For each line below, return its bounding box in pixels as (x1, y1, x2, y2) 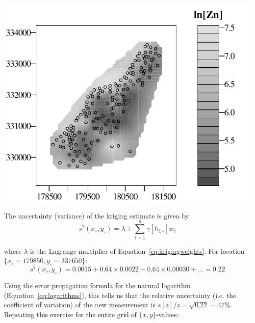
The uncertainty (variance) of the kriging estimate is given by (4, 210, 189, 220)
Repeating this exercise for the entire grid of (4, 309, 137, 319)
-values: (156, 309, 179, 319)
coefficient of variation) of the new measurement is (4, 299, 155, 310)
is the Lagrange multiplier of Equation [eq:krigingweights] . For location (30, 245, 245, 256)
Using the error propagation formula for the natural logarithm (4, 280, 191, 290)
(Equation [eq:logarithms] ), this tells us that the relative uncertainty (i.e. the (4, 290, 236, 300)
